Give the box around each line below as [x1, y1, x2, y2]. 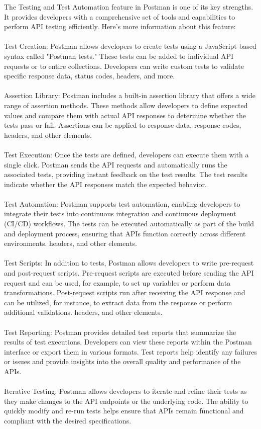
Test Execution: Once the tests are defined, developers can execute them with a [4, 149, 249, 159]
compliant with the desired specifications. [4, 415, 132, 425]
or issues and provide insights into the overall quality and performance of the [4, 356, 241, 367]
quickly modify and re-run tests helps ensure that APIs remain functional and [4, 405, 244, 416]
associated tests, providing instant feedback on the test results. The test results [4, 169, 248, 180]
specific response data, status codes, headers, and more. [4, 70, 175, 81]
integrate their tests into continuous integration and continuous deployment [4, 208, 236, 219]
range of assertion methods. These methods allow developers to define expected [4, 100, 248, 110]
